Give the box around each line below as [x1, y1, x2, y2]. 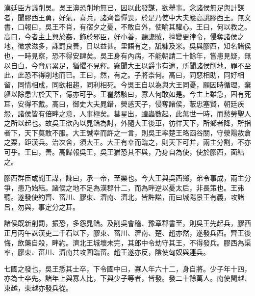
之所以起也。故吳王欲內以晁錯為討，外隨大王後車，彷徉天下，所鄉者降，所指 [4, 118, 251, 128]
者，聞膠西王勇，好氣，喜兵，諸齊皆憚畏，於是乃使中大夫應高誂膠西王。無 [4, 12, 244, 22]
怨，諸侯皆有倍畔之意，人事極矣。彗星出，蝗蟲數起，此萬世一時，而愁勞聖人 [4, 108, 251, 118]
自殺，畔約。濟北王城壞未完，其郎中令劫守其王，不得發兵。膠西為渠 [31, 237, 251, 247]
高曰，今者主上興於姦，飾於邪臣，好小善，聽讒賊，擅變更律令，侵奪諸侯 [4, 31, 237, 41]
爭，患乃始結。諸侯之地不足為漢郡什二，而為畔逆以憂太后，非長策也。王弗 [4, 182, 244, 192]
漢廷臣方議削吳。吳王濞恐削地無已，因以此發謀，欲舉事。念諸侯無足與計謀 [4, 2, 244, 12]
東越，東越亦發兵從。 [4, 283, 73, 293]
